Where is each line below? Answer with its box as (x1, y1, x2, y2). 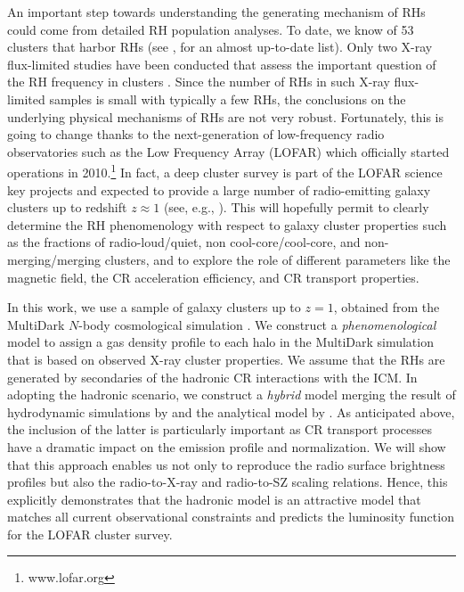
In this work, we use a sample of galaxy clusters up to (7, 298, 301, 317)
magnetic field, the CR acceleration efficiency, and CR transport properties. (7, 267, 419, 286)
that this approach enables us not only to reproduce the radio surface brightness (7, 455, 445, 473)
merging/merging (7, 250, 102, 268)
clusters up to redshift (7, 198, 127, 217)
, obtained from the (333, 298, 440, 317)
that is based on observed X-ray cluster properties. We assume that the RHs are (7, 349, 445, 368)
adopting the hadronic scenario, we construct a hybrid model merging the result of (7, 385, 456, 404)
